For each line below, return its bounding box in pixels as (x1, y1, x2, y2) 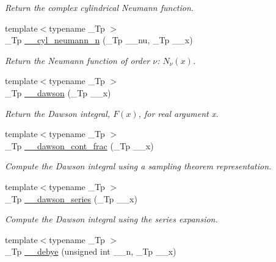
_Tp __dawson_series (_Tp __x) (5, 192, 137, 205)
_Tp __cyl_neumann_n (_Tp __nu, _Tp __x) (5, 34, 193, 46)
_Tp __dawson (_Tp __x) (5, 86, 111, 99)
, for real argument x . (138, 107, 219, 119)
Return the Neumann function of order (5, 54, 150, 66)
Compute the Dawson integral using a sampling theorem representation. (5, 160, 272, 172)
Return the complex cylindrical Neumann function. (5, 1, 194, 13)
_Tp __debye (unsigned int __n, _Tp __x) (5, 245, 176, 258)
